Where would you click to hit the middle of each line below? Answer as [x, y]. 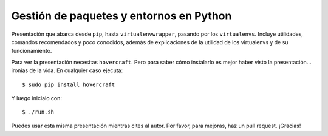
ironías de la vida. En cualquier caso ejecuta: [67, 70]
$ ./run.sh [38, 112]
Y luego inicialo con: [36, 98]
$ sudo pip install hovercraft [69, 84]
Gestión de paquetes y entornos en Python [121, 16]
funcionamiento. [32, 51]
